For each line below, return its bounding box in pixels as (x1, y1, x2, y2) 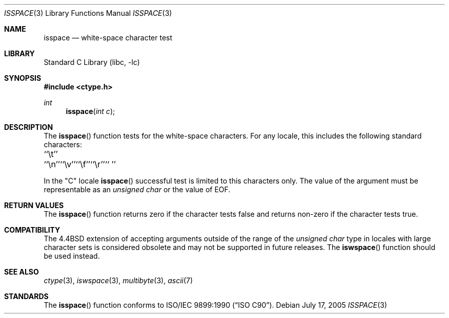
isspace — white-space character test (44, 33, 173, 42)
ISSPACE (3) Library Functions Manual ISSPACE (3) (4, 9, 172, 17)
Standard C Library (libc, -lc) (44, 58, 140, 66)
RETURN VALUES (4, 201, 64, 210)
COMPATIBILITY (4, 225, 60, 234)
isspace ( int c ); (66, 107, 115, 116)
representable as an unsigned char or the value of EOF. (44, 185, 231, 194)
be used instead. (44, 252, 100, 260)
